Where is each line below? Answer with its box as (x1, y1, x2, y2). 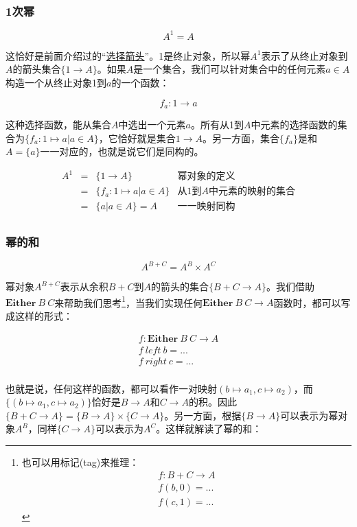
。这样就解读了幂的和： (156, 421, 262, 436)
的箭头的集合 (151, 279, 209, 294)
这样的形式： (14, 308, 73, 323)
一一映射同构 (177, 202, 235, 212)
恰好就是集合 (117, 130, 176, 145)
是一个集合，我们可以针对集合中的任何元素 (133, 62, 326, 76)
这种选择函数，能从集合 (5, 117, 111, 131)
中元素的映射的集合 (208, 187, 295, 197)
